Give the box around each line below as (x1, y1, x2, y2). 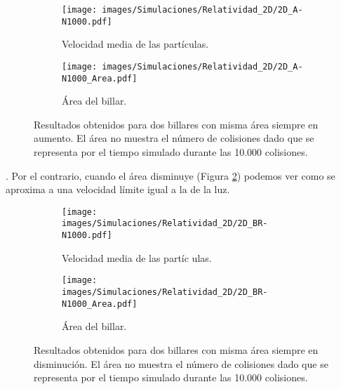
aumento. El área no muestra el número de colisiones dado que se (34, 131, 314, 145)
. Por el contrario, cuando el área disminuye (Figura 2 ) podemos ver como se (6, 168, 335, 183)
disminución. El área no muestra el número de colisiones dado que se (34, 356, 328, 371)
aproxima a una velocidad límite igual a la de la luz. (6, 182, 230, 197)
